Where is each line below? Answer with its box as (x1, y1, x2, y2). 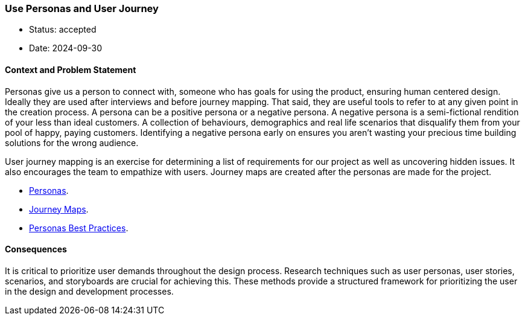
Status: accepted (29, 24, 97, 35)
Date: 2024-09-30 (29, 43, 102, 54)
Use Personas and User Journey (5, 2, 159, 14)
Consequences (5, 244, 67, 255)
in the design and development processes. (5, 286, 174, 296)
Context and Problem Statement (5, 64, 136, 75)
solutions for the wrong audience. (5, 137, 139, 148)
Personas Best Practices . (29, 222, 129, 233)
